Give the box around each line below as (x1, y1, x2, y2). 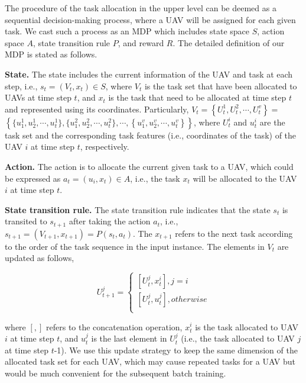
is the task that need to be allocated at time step (108, 91, 287, 104)
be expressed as (5, 172, 61, 184)
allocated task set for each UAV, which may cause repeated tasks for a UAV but (5, 355, 295, 368)
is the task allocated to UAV (195, 320, 298, 333)
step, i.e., (5, 79, 38, 92)
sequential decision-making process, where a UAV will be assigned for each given (5, 13, 296, 25)
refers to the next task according (175, 227, 293, 239)
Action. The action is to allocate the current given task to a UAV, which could (5, 160, 294, 172)
